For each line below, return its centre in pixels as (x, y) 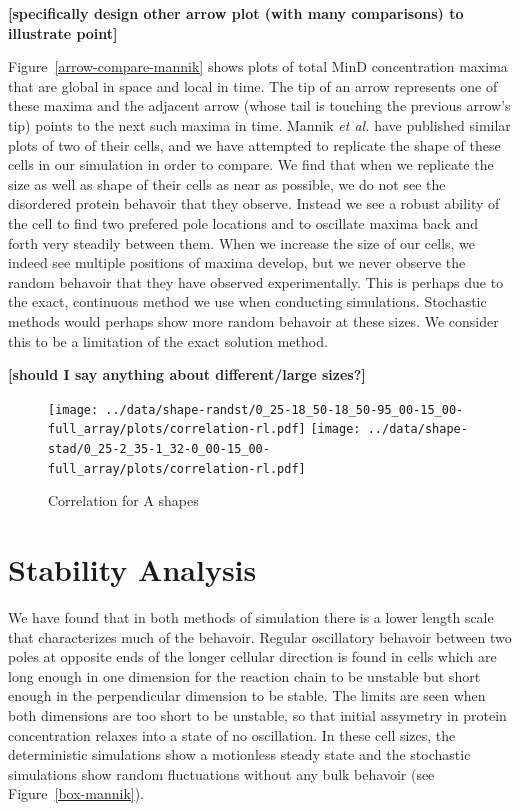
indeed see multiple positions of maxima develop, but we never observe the (237, 262)
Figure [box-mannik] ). (76, 793)
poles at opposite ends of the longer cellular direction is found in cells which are (252, 656)
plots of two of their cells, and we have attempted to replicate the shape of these (254, 144)
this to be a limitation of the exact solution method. (168, 340)
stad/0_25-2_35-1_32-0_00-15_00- (159, 449)
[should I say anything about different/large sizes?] (187, 374)
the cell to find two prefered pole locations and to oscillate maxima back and (243, 222)
